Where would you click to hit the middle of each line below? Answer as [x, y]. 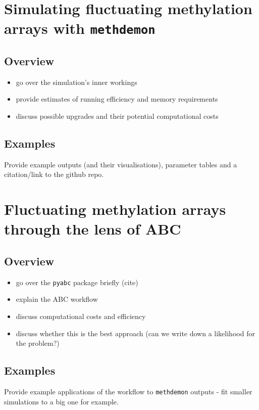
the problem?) [38, 343]
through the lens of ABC [93, 229]
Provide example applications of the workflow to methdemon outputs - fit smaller [128, 392]
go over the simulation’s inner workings [76, 82]
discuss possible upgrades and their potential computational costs [117, 116]
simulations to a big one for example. [61, 401]
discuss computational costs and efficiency [81, 316]
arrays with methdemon [80, 28]
